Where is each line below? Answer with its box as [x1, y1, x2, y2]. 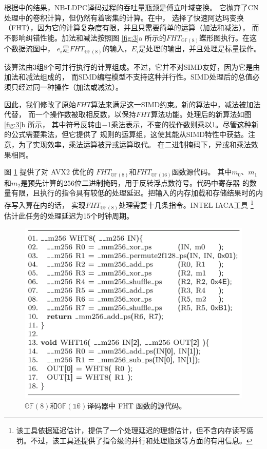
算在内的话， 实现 [25, 199, 86, 210]
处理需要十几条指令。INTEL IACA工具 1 [118, 198, 254, 210]
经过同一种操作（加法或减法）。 [18, 82, 123, 92]
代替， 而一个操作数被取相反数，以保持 [4, 109, 136, 120]
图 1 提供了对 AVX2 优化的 [4, 166, 94, 177]
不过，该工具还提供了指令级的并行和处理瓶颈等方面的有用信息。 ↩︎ [30, 435, 253, 446]
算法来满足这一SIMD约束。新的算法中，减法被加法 [90, 99, 261, 109]
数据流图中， [11, 43, 54, 54]
